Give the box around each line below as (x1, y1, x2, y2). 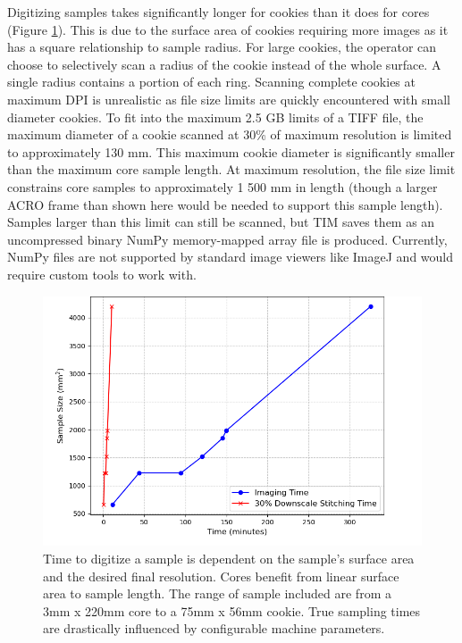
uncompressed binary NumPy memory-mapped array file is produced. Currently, (7, 230, 448, 248)
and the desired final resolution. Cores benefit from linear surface (43, 566, 399, 585)
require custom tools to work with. (7, 264, 197, 283)
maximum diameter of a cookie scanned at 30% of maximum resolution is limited (7, 125, 452, 144)
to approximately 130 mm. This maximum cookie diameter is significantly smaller (7, 142, 455, 161)
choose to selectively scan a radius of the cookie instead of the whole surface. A (7, 54, 441, 73)
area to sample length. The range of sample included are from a (43, 584, 391, 603)
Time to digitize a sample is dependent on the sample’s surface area (43, 548, 415, 567)
